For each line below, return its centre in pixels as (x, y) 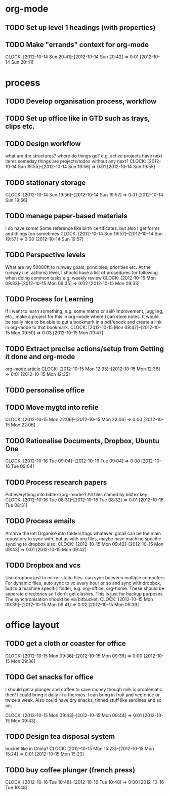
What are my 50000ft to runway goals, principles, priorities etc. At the (78, 267)
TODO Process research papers (56, 482)
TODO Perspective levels (46, 255)
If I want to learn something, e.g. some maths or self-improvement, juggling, (84, 311)
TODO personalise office (45, 390)
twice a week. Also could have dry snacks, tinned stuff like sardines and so (83, 700)
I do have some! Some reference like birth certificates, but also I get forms (83, 228)
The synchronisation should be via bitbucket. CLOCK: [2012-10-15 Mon (79, 599)
